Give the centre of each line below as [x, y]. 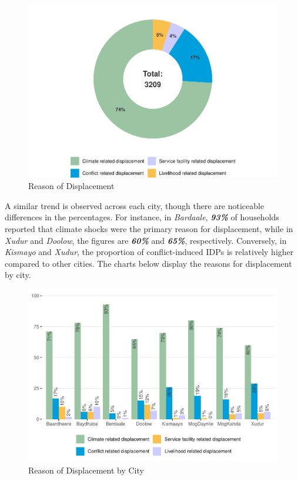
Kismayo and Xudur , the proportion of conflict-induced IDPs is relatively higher [149, 252]
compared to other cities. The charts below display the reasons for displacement [148, 263]
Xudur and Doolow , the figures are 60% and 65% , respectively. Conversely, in [146, 240]
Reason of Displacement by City [86, 470]
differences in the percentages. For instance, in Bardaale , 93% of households [142, 217]
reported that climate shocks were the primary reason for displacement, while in [149, 228]
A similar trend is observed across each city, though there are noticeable [135, 205]
